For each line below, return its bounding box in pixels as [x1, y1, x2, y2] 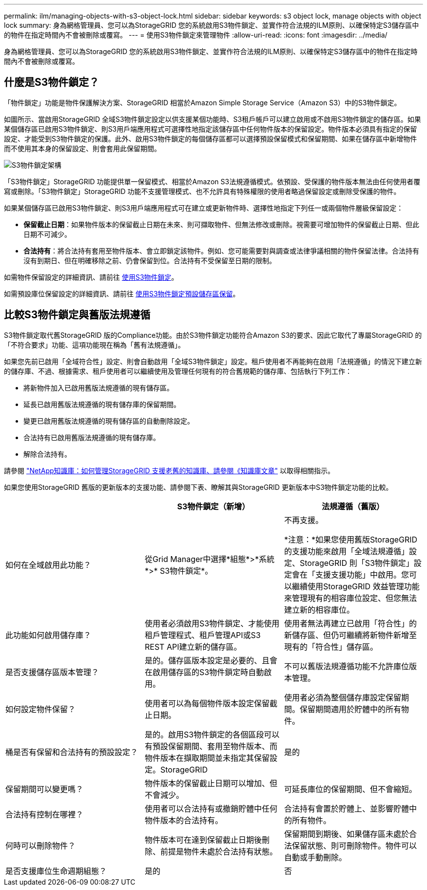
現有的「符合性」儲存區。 [284, 641, 378, 652]
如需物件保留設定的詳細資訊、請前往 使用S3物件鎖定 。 [4, 272, 178, 281]
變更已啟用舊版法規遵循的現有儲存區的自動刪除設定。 [23, 416, 194, 425]
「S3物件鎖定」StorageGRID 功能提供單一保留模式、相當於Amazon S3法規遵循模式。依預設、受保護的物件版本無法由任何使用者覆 [4, 177, 421, 186]
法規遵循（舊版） [321, 501, 384, 511]
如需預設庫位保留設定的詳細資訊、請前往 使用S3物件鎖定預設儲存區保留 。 [4, 289, 240, 298]
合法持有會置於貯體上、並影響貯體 [284, 803, 409, 813]
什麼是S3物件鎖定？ [4, 76, 99, 89]
